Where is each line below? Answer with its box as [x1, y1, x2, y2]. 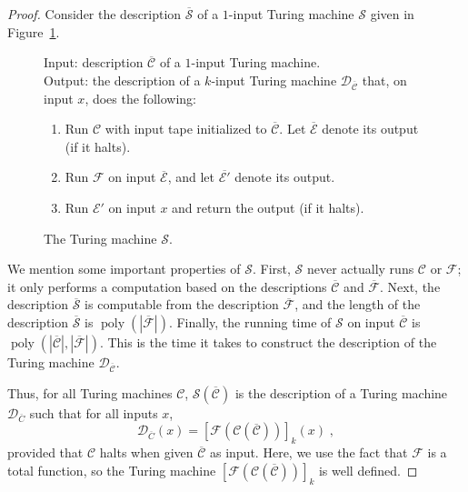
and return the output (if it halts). [172, 197, 364, 216]
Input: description [44, 53, 144, 72]
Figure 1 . [7, 22, 60, 41]
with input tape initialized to [105, 119, 267, 138]
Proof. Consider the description [7, 5, 182, 23]
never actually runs [306, 259, 414, 278]
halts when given [99, 443, 194, 462]
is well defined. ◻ [318, 460, 418, 479]
